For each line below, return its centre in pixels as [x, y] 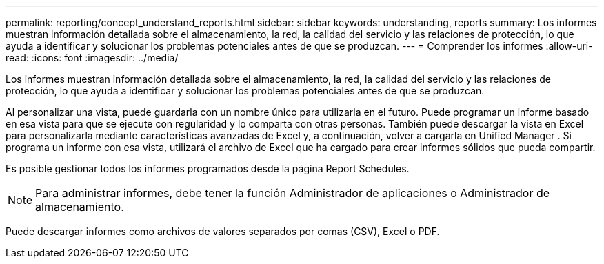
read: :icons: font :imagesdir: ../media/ [92, 58]
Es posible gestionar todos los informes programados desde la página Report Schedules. [208, 169]
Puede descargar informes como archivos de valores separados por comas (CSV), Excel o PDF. [223, 231]
